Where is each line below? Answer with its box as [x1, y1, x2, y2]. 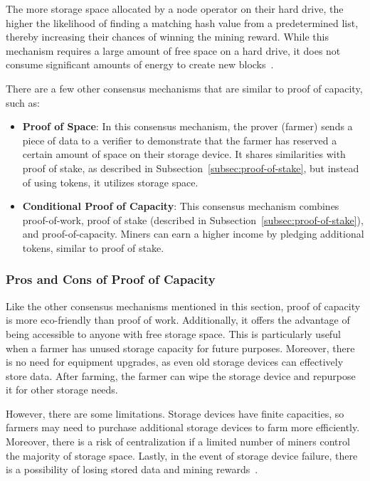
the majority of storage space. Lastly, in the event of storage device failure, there [6, 448, 358, 462]
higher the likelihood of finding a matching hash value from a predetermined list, [6, 15, 359, 30]
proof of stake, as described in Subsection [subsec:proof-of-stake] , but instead [22, 160, 359, 175]
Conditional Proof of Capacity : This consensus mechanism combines [22, 199, 339, 213]
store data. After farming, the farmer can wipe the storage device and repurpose [6, 368, 356, 383]
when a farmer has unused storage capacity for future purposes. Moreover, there [6, 340, 355, 355]
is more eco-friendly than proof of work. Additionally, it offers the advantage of [6, 312, 350, 327]
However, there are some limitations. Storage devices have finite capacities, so [6, 406, 344, 421]
